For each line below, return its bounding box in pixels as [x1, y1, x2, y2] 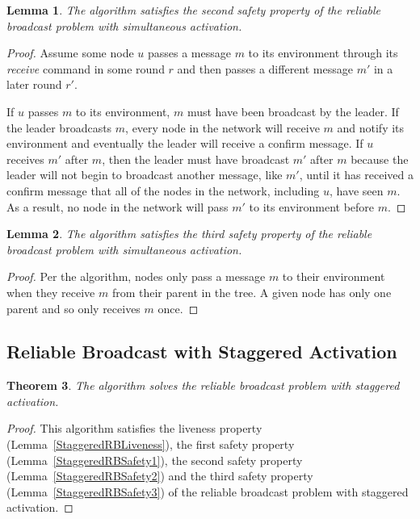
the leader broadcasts [6, 119, 112, 136]
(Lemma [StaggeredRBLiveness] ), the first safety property [6, 436, 295, 453]
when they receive [6, 283, 95, 300]
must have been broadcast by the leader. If [187, 103, 399, 119]
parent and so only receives [6, 299, 141, 316]
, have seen [329, 182, 384, 199]
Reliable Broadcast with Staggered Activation [6, 339, 397, 364]
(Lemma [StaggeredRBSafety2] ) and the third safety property [6, 467, 313, 484]
